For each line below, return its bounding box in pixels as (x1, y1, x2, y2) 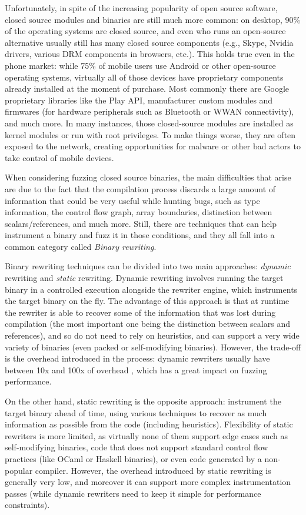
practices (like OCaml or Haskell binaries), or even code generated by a (5, 452, 262, 464)
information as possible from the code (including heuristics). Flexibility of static (5, 418, 293, 430)
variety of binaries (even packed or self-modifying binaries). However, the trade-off (5, 340, 301, 353)
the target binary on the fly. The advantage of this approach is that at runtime (5, 295, 290, 307)
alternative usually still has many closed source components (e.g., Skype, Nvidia (5, 36, 294, 48)
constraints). (5, 499, 50, 511)
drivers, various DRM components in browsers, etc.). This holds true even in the (5, 48, 295, 60)
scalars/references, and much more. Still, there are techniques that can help (5, 217, 277, 229)
